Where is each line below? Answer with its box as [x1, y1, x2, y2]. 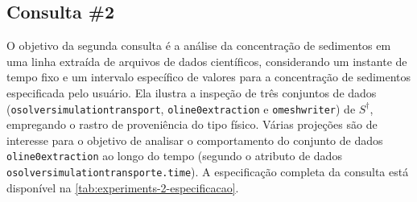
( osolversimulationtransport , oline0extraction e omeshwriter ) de [6, 100, 356, 117]
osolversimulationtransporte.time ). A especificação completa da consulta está [6, 163, 409, 180]
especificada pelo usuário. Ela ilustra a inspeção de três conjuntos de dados [6, 84, 377, 101]
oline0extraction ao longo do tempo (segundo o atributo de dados [6, 147, 342, 164]
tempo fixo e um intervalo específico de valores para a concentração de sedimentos [6, 68, 411, 85]
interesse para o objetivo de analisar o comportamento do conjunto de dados [6, 131, 383, 148]
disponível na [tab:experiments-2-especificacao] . [6, 179, 239, 196]
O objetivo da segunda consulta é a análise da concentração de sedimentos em [6, 37, 391, 54]
